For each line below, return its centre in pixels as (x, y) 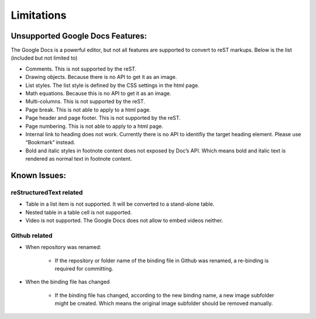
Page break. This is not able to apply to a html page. (88, 110)
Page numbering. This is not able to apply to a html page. (94, 126)
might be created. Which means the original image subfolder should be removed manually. (164, 303)
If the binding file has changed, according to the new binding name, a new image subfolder (164, 295)
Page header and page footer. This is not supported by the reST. (103, 118)
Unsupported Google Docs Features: (79, 36)
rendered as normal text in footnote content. (79, 159)
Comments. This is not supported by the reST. (81, 69)
